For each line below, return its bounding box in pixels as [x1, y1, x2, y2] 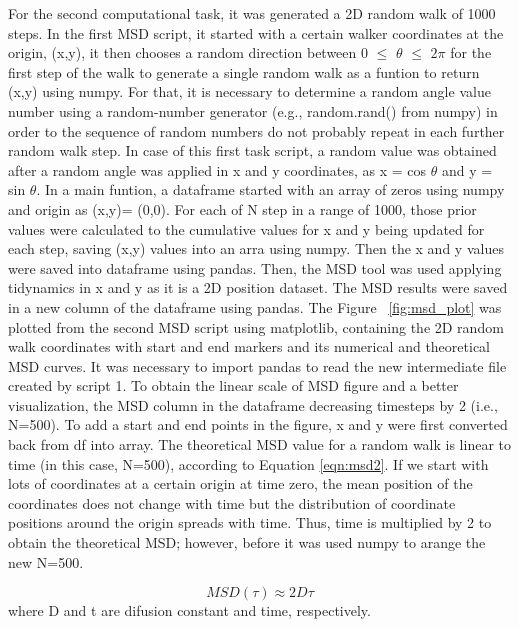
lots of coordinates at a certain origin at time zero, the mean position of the [8, 473, 473, 494]
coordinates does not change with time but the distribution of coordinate [8, 492, 456, 513]
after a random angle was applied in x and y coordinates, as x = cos [8, 159, 427, 180]
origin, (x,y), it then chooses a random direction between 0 [8, 42, 368, 63]
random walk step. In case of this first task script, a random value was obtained [8, 140, 497, 161]
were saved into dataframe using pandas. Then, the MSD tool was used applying [8, 257, 502, 278]
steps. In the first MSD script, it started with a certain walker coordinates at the [8, 22, 504, 43]
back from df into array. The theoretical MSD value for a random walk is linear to [8, 434, 512, 455]
